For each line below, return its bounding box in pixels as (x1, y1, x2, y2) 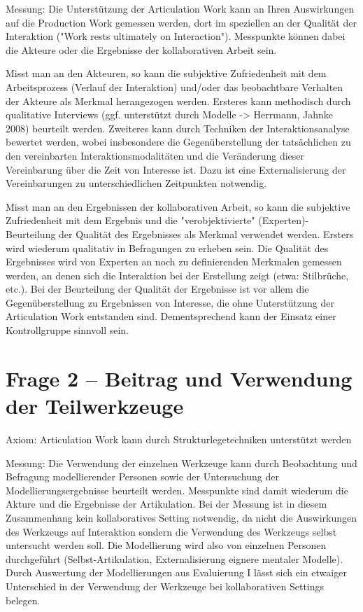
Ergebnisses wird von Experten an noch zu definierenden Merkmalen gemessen (6, 254, 342, 269)
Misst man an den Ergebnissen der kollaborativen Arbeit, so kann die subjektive (6, 199, 350, 214)
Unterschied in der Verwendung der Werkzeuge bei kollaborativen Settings (6, 578, 325, 593)
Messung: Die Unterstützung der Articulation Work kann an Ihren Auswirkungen (6, 1, 355, 15)
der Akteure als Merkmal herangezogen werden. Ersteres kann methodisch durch (6, 93, 351, 108)
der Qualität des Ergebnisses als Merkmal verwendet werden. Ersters (59, 226, 354, 241)
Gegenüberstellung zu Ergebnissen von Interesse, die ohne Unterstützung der (6, 295, 334, 310)
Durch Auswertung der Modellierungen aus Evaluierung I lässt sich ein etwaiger (6, 565, 347, 580)
